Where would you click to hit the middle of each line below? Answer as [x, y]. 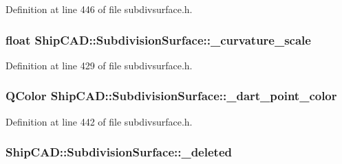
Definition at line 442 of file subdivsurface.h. [99, 121]
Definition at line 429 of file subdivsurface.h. [99, 65]
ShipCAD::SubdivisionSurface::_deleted [119, 152]
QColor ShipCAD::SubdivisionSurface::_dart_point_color [171, 96]
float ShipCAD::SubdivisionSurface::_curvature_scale [158, 39]
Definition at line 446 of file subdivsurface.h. [99, 9]
